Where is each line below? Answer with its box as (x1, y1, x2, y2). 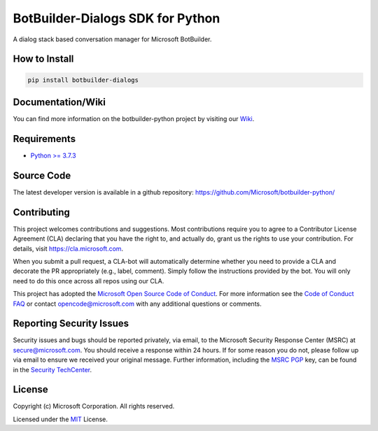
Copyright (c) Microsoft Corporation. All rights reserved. (13, 402, 175, 411)
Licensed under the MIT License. (13, 415, 108, 423)
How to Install (13, 53, 74, 65)
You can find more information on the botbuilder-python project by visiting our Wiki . (13, 115, 255, 123)
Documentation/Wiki (13, 96, 106, 108)
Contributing (13, 206, 70, 218)
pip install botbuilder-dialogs (27, 76, 139, 84)
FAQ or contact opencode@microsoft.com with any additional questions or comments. (13, 299, 262, 308)
